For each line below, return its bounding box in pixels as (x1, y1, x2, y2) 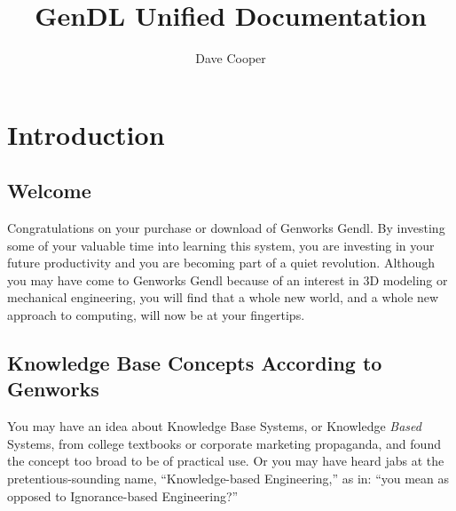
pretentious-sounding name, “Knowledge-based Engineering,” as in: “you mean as (7, 469, 450, 488)
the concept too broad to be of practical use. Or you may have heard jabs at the (7, 451, 444, 470)
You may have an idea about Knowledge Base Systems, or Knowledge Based (7, 417, 421, 435)
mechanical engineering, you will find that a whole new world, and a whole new (7, 288, 439, 307)
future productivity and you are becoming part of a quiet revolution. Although (7, 253, 436, 272)
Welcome (7, 177, 91, 204)
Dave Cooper (195, 49, 266, 68)
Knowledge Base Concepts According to (7, 349, 382, 377)
